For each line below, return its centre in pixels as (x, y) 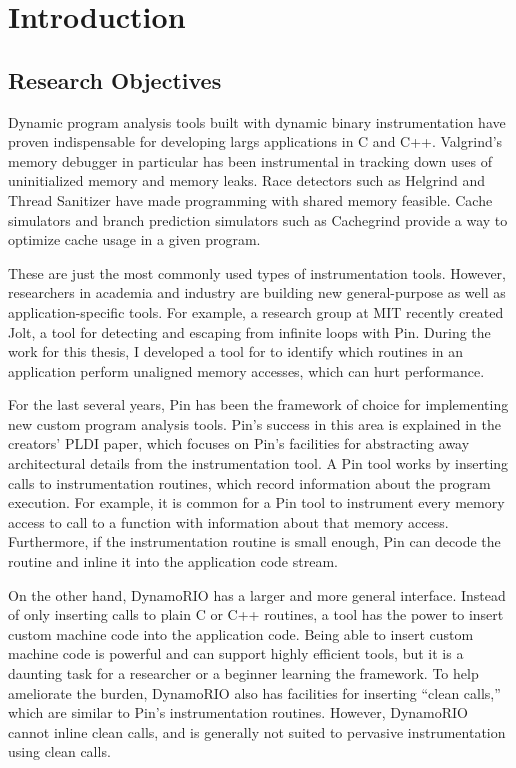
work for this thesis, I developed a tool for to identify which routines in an (236, 351)
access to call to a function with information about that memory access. (228, 521)
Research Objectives (115, 79)
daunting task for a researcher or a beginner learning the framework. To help (243, 673)
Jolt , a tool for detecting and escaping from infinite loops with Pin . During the (249, 331)
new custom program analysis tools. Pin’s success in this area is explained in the (254, 423)
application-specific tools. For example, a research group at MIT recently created (256, 311)
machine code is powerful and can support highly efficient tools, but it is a (236, 653)
